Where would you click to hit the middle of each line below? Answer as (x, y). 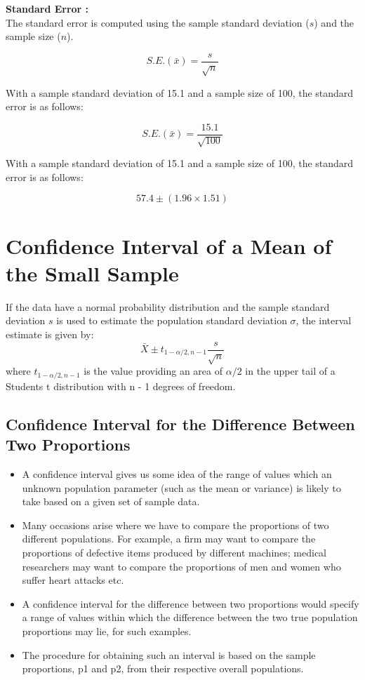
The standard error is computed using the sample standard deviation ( (158, 22)
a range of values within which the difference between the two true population (190, 617)
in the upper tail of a (290, 371)
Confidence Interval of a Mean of (169, 245)
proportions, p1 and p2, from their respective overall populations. (163, 668)
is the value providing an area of (153, 371)
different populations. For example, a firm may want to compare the (169, 539)
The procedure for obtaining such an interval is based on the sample (169, 654)
